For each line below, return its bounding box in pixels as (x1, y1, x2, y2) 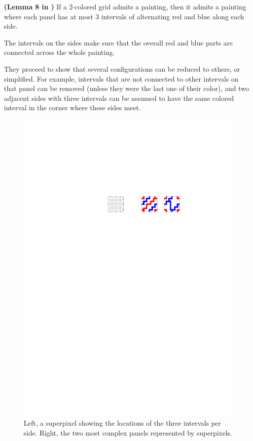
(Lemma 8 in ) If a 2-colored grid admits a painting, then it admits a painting (4, 1, 246, 11)
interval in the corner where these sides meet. (4, 102, 141, 113)
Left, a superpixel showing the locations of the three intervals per (24, 418, 221, 428)
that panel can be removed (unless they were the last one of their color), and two (4, 83, 249, 93)
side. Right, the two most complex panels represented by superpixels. (24, 428, 232, 438)
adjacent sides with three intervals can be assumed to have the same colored (4, 92, 234, 103)
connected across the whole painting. (4, 47, 115, 57)
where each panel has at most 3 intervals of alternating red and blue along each (4, 11, 244, 21)
